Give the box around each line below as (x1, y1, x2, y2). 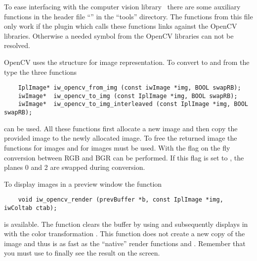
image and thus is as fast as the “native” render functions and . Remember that (4, 238, 246, 248)
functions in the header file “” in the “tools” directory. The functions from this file (4, 11, 253, 21)
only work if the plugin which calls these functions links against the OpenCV (4, 21, 237, 31)
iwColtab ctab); (4, 205, 57, 211)
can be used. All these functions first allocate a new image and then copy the (4, 123, 238, 133)
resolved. (4, 40, 31, 51)
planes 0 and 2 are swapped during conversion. (4, 162, 145, 172)
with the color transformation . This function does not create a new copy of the (4, 228, 245, 239)
